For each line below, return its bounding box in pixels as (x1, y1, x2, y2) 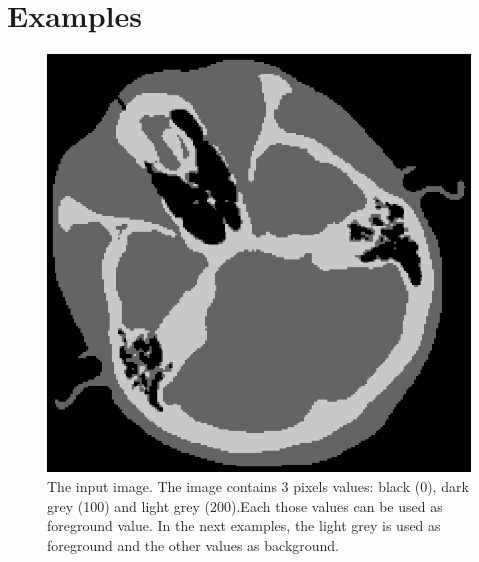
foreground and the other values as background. (47, 534, 340, 555)
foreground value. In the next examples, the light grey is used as (47, 515, 441, 536)
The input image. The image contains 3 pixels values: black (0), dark (47, 476, 469, 497)
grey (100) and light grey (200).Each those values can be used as (47, 495, 443, 516)
